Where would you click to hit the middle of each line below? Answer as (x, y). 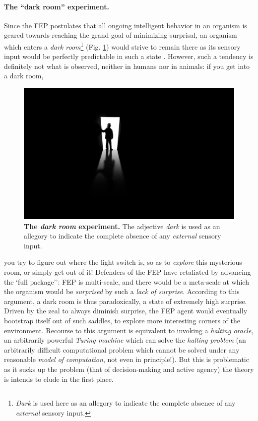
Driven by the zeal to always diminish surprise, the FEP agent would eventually (126, 311)
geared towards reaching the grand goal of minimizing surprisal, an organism (121, 35)
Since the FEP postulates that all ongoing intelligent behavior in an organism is (126, 25)
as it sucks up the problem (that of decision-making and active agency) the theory (129, 369)
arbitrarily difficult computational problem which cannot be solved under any (122, 349)
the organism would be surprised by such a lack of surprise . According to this (122, 291)
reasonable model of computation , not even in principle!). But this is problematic (127, 359)
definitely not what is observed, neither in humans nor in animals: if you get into (127, 66)
